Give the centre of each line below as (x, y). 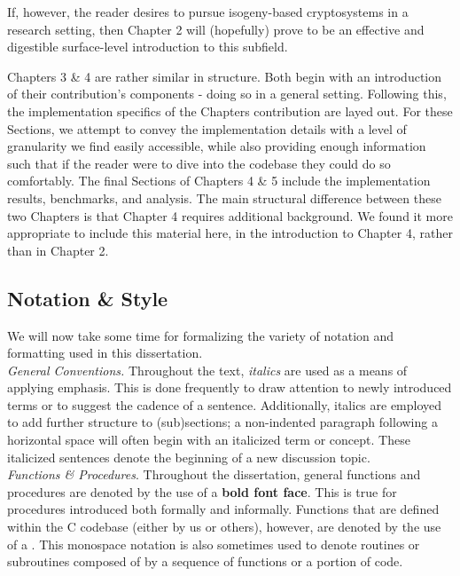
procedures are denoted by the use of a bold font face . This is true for (202, 491)
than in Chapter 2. (58, 250)
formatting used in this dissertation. (105, 353)
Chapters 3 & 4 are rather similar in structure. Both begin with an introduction (224, 76)
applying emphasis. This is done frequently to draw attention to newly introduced (230, 387)
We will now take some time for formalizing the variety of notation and (201, 335)
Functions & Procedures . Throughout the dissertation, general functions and (214, 474)
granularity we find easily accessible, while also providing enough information (217, 146)
